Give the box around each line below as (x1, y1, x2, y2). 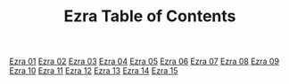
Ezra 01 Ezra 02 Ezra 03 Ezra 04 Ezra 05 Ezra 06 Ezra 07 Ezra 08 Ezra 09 (9, 56, 279, 67)
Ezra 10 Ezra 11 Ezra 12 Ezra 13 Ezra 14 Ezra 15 (9, 65, 178, 76)
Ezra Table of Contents (63, 6, 236, 27)
